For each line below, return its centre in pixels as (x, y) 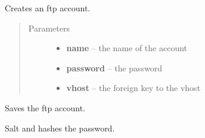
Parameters (49, 28)
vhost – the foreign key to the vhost (133, 88)
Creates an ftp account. (48, 8)
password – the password (114, 68)
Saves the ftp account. (45, 107)
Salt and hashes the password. (60, 128)
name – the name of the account (127, 48)
